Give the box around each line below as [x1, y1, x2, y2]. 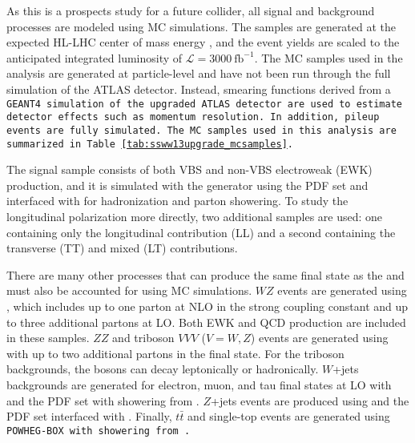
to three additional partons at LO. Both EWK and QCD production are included [6, 313, 406, 330]
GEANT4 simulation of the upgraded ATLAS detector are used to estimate [6, 98, 402, 110]
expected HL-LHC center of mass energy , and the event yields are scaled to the [6, 34, 400, 50]
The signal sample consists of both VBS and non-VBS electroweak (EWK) [6, 161, 373, 178]
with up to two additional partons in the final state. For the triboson [6, 344, 344, 361]
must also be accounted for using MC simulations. [6, 282, 252, 299]
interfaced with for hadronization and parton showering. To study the [6, 192, 349, 209]
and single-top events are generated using [187, 408, 390, 425]
